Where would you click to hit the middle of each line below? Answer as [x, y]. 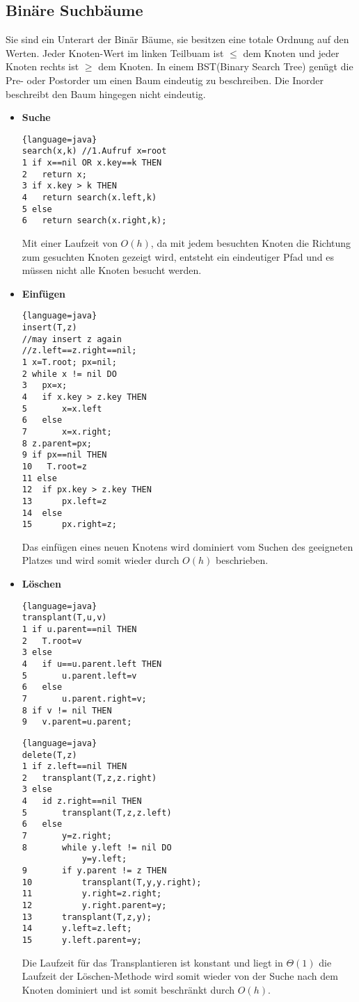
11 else [39, 478]
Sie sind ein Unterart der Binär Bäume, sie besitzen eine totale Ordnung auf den [177, 39]
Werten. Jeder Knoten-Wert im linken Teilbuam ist [115, 52]
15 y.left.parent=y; [82, 940]
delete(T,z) [49, 755]
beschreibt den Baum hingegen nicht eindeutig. [106, 94]
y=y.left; [104, 859]
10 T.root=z [54, 466]
